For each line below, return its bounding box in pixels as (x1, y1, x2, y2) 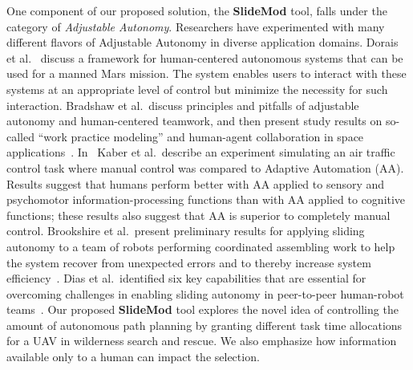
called (6, 128, 34, 144)
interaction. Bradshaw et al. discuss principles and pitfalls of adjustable (6, 96, 359, 113)
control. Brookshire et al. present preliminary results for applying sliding (6, 222, 365, 239)
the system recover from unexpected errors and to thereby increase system (6, 254, 371, 270)
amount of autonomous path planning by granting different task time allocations (6, 316, 403, 333)
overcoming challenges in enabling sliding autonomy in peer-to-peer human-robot (6, 285, 404, 302)
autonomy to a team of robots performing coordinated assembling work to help (6, 238, 395, 254)
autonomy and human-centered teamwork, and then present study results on (6, 112, 383, 129)
